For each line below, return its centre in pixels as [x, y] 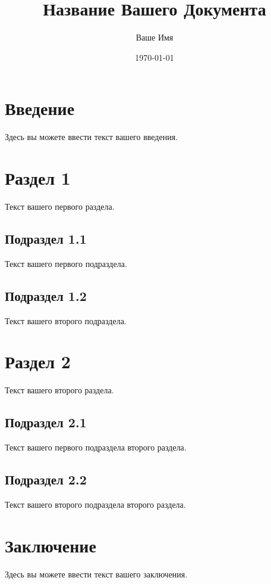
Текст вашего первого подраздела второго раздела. [96, 447]
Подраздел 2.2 [46, 479]
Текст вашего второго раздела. [59, 390]
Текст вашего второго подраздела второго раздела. [95, 504]
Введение [40, 108]
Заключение [51, 545]
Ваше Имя [155, 37]
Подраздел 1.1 [46, 238]
